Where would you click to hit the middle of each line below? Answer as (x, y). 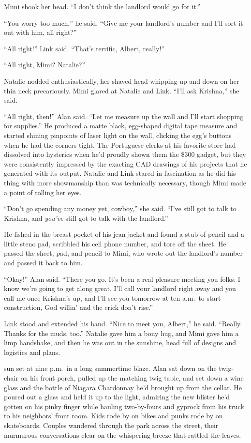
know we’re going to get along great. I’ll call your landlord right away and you (120, 288)
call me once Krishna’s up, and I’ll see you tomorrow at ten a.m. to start (112, 298)
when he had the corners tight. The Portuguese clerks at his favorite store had (120, 145)
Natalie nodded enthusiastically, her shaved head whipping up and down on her (122, 81)
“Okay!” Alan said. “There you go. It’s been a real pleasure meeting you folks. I (122, 279)
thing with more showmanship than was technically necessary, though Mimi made (125, 182)
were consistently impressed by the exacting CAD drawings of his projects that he (125, 163)
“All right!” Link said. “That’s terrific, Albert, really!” (84, 48)
